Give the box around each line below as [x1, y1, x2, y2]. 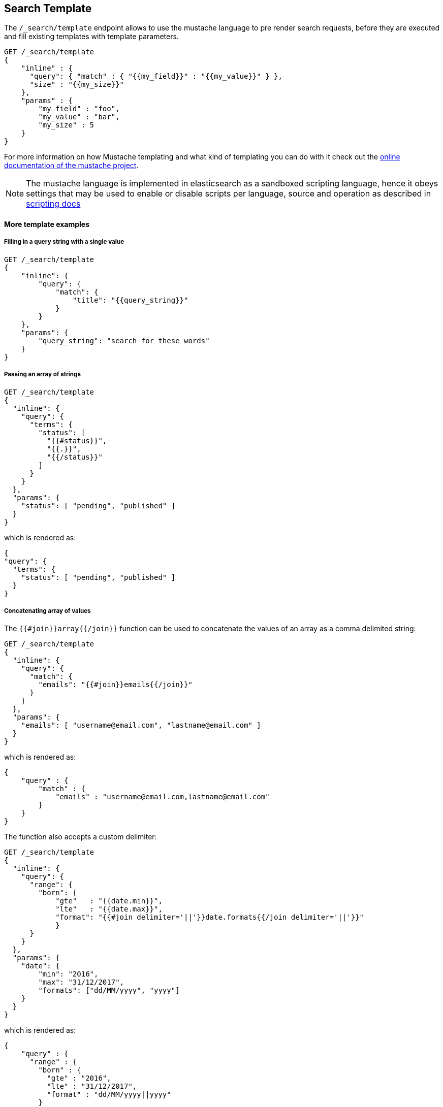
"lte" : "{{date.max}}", [55, 905, 163, 914]
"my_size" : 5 [38, 121, 94, 129]
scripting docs [26, 199, 81, 209]
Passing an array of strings [4, 371, 81, 378]
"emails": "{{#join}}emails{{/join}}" [38, 680, 193, 689]
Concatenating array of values [4, 607, 91, 614]
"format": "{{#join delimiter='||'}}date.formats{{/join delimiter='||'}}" [55, 913, 364, 922]
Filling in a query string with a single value [4, 238, 124, 246]
